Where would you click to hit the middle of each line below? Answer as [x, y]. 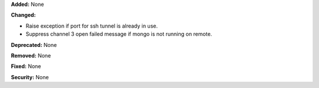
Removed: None [31, 55]
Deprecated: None [34, 45]
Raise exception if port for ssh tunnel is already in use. [92, 26]
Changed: [23, 15]
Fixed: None [26, 66]
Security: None [30, 77]
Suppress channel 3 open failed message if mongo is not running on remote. [119, 34]
